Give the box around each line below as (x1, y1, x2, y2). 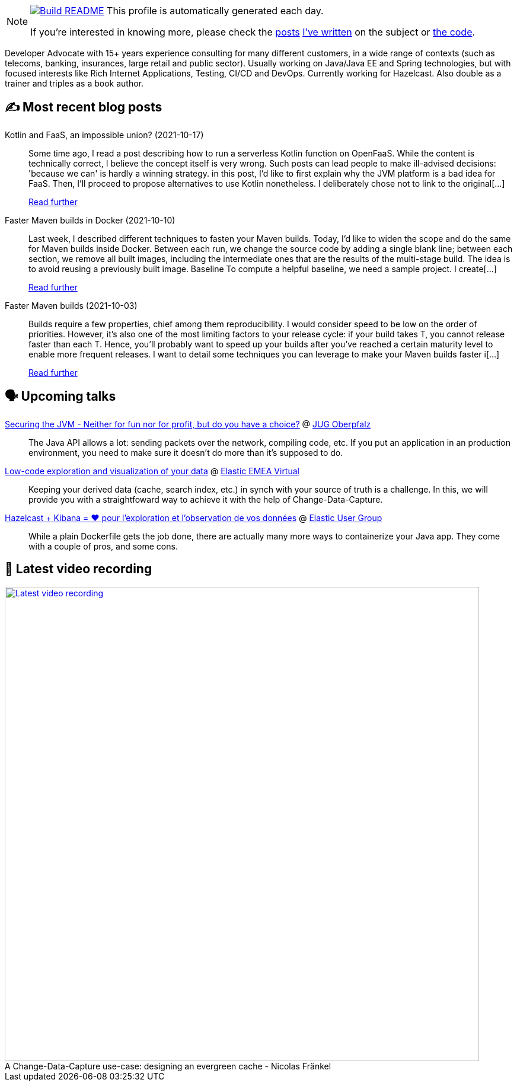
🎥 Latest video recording (5, 561, 152, 577)
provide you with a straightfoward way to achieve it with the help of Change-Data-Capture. (28, 494, 383, 504)
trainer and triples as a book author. (5, 78, 144, 88)
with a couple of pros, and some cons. (28, 541, 178, 551)
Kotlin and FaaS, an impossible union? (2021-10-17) (5, 129, 204, 140)
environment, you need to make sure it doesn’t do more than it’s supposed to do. (28, 447, 343, 458)
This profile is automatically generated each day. (107, 5, 324, 17)
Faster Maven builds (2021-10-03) (5, 300, 138, 311)
